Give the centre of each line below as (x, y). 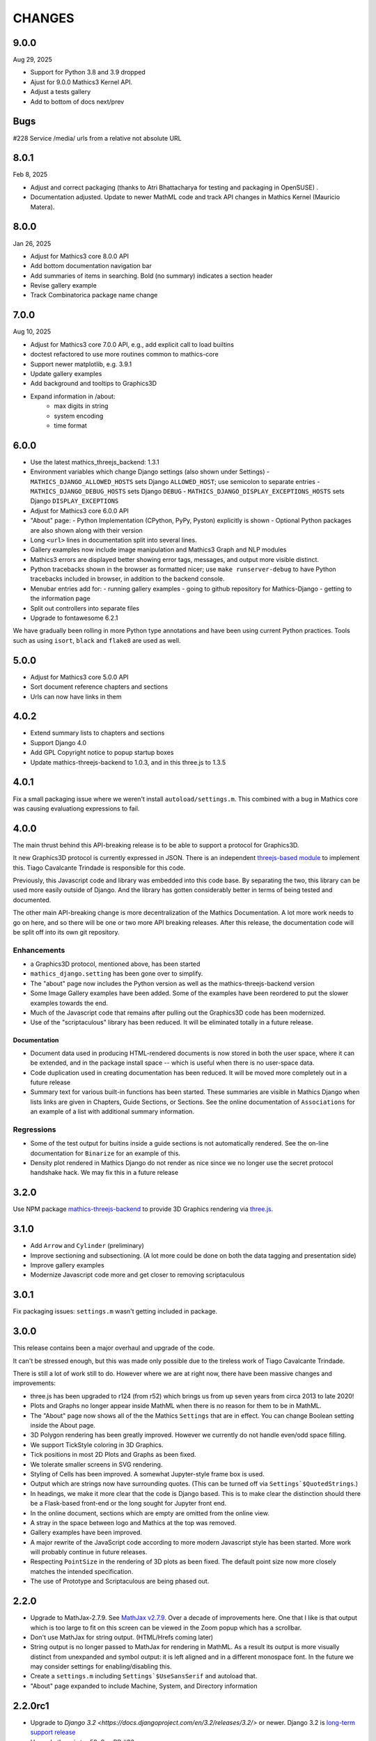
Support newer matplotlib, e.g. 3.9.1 (81, 364)
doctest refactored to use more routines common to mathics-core (124, 354)
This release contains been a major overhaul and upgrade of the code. (114, 1348)
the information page (60, 598)
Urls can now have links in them (76, 696)
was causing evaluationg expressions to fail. (76, 809)
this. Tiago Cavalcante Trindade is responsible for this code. (99, 868)
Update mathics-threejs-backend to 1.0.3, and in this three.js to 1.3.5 (128, 762)
